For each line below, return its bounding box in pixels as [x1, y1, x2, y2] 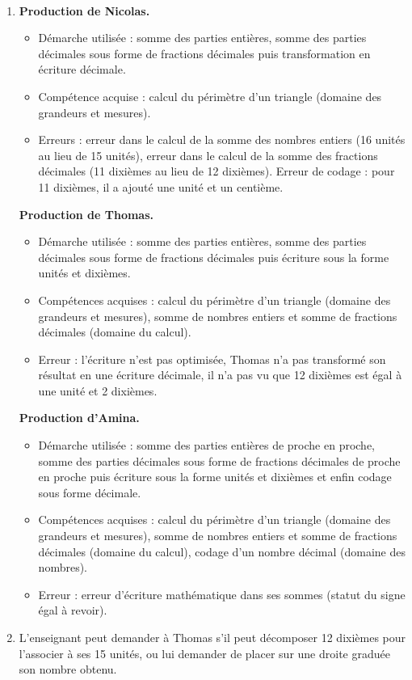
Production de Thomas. [19, 205, 154, 222]
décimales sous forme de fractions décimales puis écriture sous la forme [38, 248, 389, 265]
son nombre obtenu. [19, 661, 117, 678]
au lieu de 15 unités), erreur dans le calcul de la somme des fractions [38, 146, 378, 163]
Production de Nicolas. [19, 2, 150, 19]
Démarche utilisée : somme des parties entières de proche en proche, [38, 437, 376, 454]
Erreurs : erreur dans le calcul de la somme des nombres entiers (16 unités [38, 131, 406, 148]
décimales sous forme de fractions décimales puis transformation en [38, 44, 371, 61]
